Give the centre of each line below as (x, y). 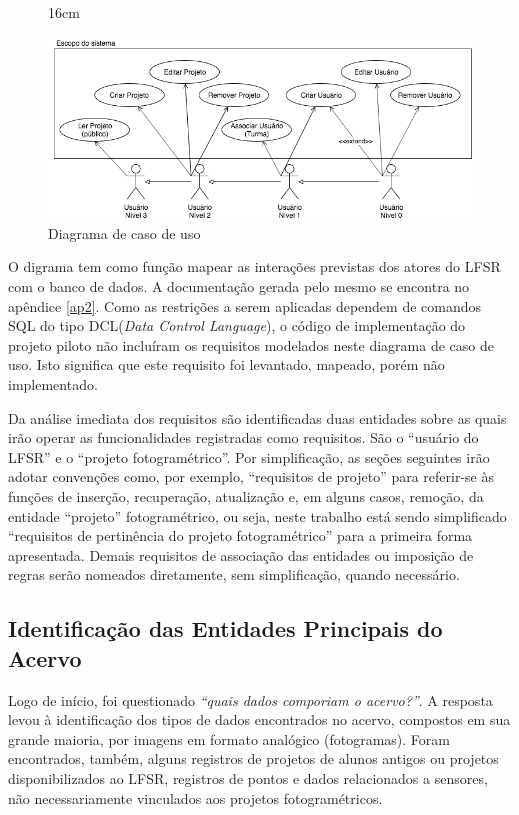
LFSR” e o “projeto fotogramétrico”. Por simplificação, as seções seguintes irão (249, 456)
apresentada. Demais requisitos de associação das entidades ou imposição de (241, 554)
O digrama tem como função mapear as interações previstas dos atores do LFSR (254, 266)
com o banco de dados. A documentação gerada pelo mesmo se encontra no (239, 286)
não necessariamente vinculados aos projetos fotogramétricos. (195, 797)
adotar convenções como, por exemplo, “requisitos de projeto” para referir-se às (251, 476)
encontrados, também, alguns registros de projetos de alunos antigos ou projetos (253, 758)
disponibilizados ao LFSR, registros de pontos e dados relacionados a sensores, (248, 777)
